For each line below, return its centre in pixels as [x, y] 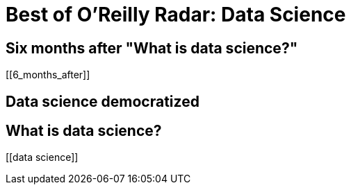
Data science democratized [103, 101]
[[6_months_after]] [48, 75]
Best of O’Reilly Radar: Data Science [176, 15]
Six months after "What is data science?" [152, 48]
